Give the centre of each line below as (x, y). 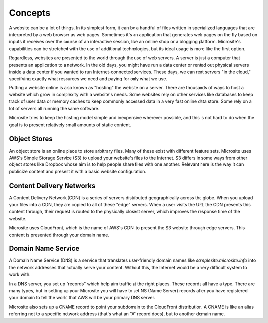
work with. (20, 275)
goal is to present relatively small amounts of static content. (70, 125)
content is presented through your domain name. (59, 235)
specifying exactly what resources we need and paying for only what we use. (88, 79)
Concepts (30, 13)
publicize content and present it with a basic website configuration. (78, 171)
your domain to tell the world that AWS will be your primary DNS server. (82, 298)
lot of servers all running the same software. (54, 108)
